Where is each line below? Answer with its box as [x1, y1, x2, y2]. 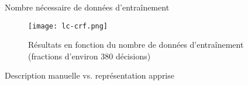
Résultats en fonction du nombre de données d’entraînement [28, 38, 244, 51]
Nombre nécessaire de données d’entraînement [5, 1, 170, 13]
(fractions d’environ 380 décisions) [28, 49, 151, 62]
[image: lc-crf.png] [28, 22, 108, 30]
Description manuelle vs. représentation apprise [5, 69, 174, 82]
